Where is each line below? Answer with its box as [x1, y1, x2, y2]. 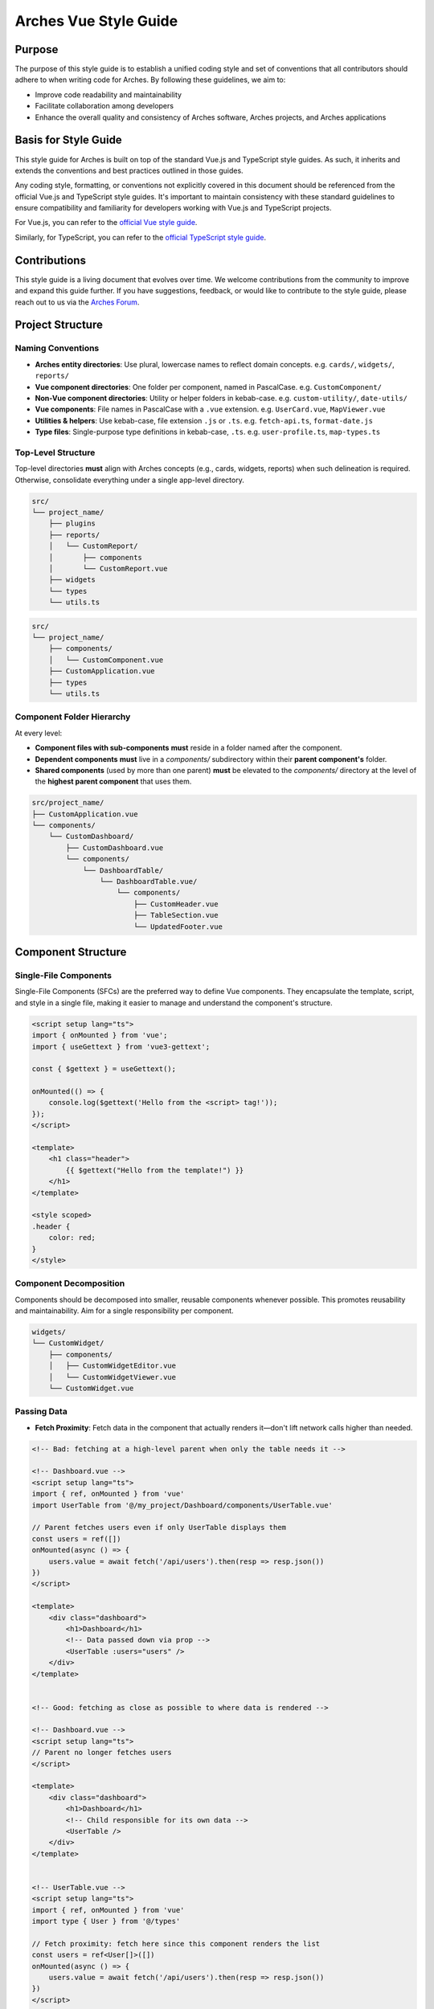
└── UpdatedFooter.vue [133, 922, 223, 931]
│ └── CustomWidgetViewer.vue [48, 1373, 177, 1381]
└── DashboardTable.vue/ [99, 877, 198, 886]
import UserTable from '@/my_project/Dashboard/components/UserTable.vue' [31, 1500, 334, 1510]
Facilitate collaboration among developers [35, 101, 174, 111]
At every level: [14, 728, 63, 738]
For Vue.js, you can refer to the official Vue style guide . [14, 218, 198, 227]
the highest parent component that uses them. [35, 776, 192, 787]
